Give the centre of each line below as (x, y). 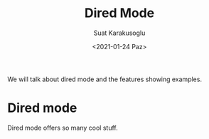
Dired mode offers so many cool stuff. (63, 128)
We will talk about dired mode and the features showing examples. (105, 79)
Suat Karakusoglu (119, 33)
